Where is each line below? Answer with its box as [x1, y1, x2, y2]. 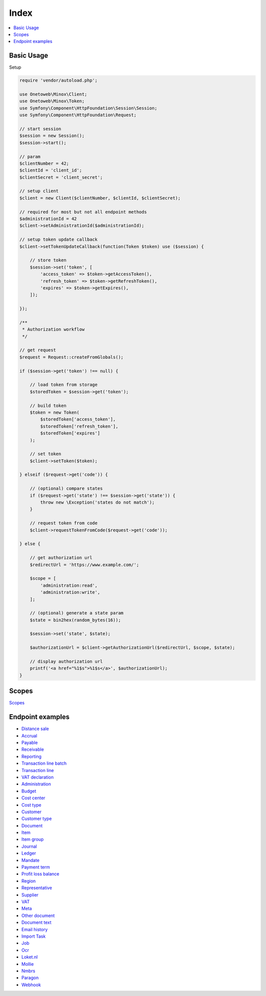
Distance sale [21, 726, 49, 732]
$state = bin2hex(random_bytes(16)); [30, 617, 121, 623]
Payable [21, 739, 38, 745]
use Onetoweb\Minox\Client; [19, 91, 87, 97]
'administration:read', [40, 582, 98, 588]
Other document [21, 912, 55, 918]
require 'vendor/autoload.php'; [19, 78, 98, 84]
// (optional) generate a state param [30, 610, 124, 616]
